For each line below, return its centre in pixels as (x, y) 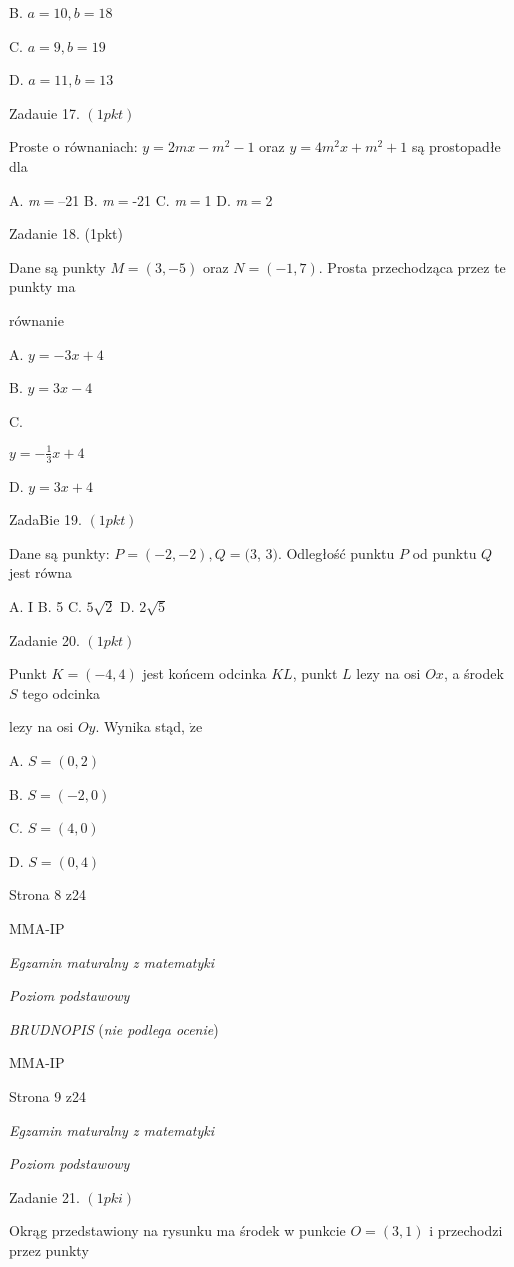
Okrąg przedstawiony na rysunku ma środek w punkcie (177, 1230)
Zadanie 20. (44, 639)
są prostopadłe (456, 146)
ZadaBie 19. (45, 519)
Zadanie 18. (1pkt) (66, 233)
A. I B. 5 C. (45, 606)
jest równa (41, 572)
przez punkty (49, 1249)
